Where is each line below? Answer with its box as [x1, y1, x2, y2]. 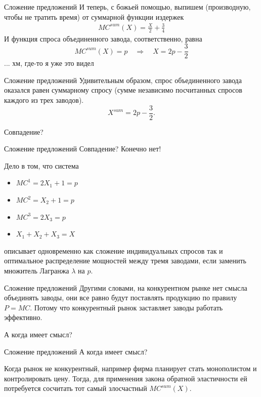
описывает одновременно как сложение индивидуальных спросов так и [4, 245, 223, 256]
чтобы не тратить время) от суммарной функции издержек [4, 11, 184, 22]
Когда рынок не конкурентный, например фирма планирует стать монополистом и [4, 363, 257, 374]
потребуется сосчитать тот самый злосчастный [4, 383, 147, 393]
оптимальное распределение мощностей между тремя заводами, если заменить [4, 255, 246, 266]
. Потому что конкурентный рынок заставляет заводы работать [30, 302, 223, 312]
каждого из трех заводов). [4, 95, 84, 105]
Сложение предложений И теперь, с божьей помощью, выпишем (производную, [4, 2, 251, 12]
